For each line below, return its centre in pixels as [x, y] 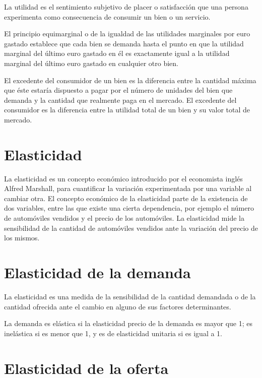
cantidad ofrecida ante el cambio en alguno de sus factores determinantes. [118, 306]
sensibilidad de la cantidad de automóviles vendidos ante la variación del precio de [131, 228]
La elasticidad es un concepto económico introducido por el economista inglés [123, 178]
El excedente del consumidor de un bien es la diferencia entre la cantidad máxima [130, 80]
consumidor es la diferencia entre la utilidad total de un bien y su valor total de [127, 110]
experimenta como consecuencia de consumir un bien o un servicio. [107, 16]
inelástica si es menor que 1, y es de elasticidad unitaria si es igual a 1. [113, 333]
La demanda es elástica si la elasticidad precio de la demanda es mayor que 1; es [128, 323]
